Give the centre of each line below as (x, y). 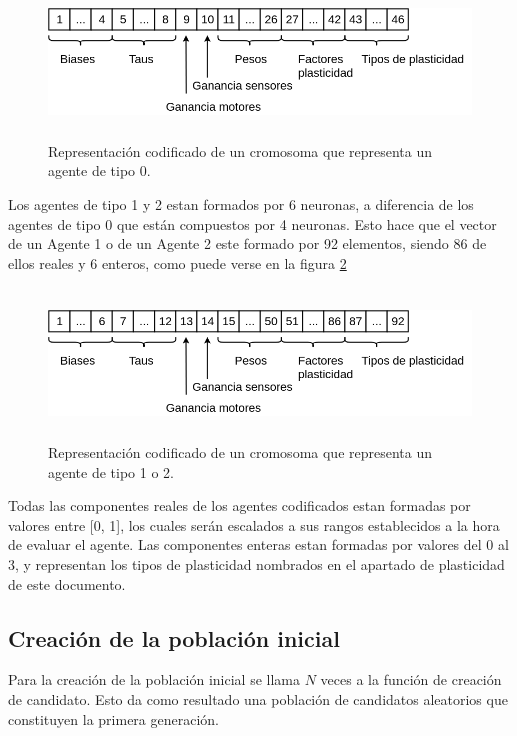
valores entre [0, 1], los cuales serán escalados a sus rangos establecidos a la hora (254, 524)
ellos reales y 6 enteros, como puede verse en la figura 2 (177, 262)
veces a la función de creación (411, 679)
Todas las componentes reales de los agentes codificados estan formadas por (239, 505)
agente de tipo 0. (99, 170)
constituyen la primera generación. (113, 718)
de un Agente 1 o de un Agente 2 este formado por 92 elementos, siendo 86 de (247, 243)
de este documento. (67, 583)
